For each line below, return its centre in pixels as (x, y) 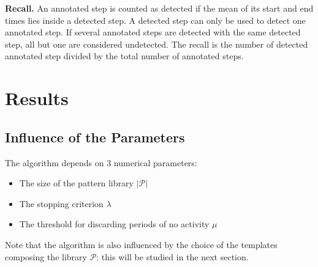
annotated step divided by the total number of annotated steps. (124, 56)
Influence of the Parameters (95, 137)
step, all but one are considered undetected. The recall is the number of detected (157, 44)
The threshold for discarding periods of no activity (114, 224)
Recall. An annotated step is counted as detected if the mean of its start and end (159, 8)
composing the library (46, 256)
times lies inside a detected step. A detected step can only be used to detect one (155, 20)
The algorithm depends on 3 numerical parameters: (101, 162)
